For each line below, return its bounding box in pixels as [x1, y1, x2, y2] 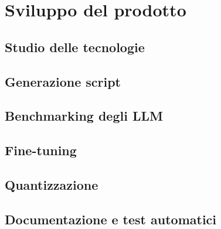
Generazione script [5, 72, 121, 90]
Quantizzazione [5, 175, 98, 193]
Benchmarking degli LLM [5, 107, 163, 125]
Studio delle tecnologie [5, 37, 145, 56]
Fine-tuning [5, 141, 77, 159]
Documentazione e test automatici [5, 210, 217, 228]
